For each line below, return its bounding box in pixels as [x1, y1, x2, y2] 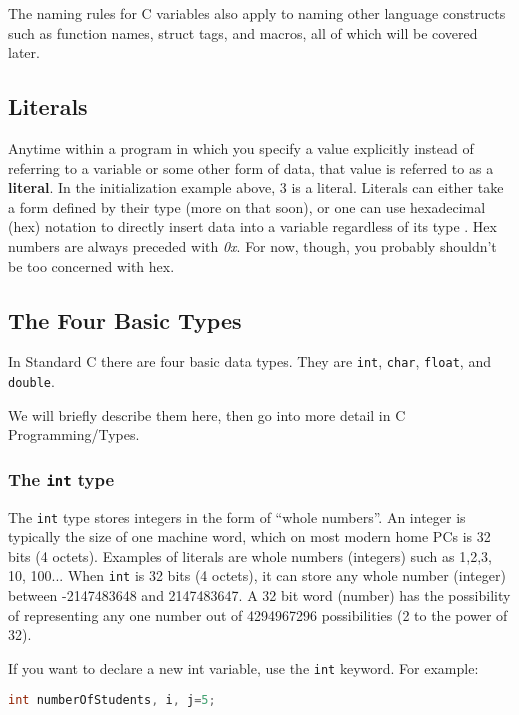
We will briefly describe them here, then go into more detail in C [8, 404, 406, 425]
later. [8, 42, 40, 63]
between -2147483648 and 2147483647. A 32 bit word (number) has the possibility [8, 585, 511, 606]
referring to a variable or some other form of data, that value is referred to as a [8, 157, 494, 178]
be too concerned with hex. [8, 255, 175, 276]
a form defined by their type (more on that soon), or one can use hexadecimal [8, 196, 486, 217]
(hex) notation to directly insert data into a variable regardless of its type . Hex [8, 216, 497, 237]
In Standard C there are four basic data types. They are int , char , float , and [8, 351, 491, 372]
